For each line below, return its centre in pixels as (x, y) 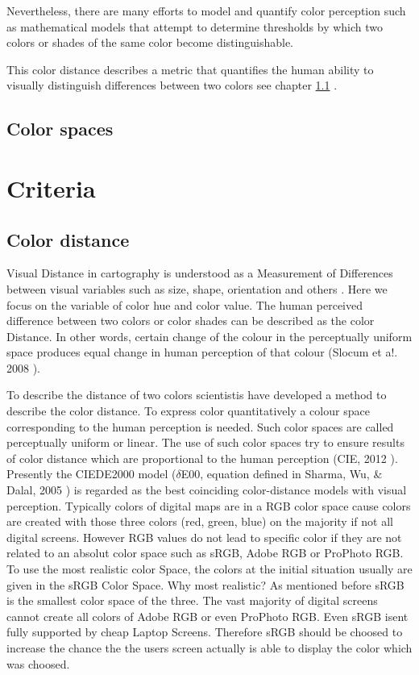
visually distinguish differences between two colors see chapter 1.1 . (172, 85)
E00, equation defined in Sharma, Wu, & (282, 474)
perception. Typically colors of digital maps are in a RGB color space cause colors (209, 505)
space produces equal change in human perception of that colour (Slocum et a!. (202, 352)
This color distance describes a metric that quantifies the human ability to (190, 69)
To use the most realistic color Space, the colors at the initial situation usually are (209, 569)
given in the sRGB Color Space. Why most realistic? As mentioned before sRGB (205, 584)
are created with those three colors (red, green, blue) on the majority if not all (200, 521)
